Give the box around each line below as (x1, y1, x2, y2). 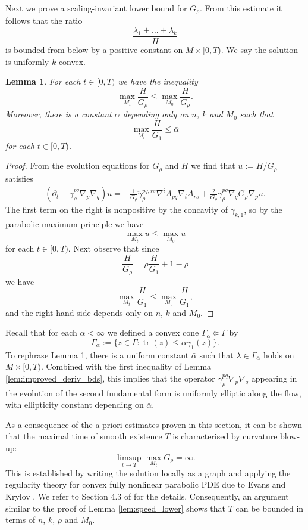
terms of (5, 513, 36, 526)
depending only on (122, 108, 189, 120)
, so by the (244, 203, 282, 216)
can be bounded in (235, 501, 304, 514)
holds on (263, 348, 294, 361)
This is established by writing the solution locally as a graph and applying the (5, 466, 291, 479)
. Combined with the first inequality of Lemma (40, 360, 212, 373)
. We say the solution (221, 44, 298, 56)
